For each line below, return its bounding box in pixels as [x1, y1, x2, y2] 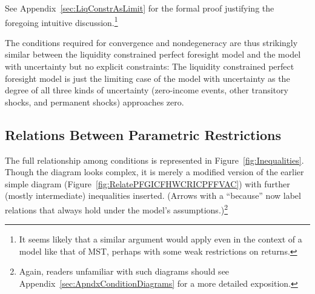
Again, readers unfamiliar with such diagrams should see [19, 265, 230, 278]
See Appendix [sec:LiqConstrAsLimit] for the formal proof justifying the [5, 2, 274, 14]
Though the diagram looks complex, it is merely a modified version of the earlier [5, 165, 304, 178]
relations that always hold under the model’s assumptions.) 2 [5, 201, 228, 216]
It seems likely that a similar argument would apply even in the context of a [19, 233, 302, 246]
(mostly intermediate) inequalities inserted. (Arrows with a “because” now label [5, 189, 301, 202]
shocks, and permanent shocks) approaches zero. [5, 95, 184, 108]
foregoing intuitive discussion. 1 [5, 14, 118, 28]
